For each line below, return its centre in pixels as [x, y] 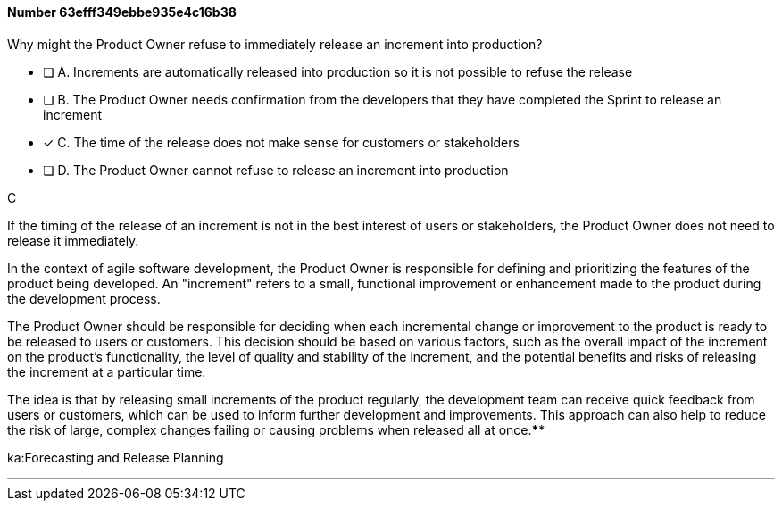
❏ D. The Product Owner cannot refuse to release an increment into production [276, 170]
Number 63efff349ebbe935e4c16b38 [122, 12]
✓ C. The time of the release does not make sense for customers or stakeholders [281, 142]
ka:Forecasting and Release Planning [116, 457]
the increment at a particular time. [107, 371]
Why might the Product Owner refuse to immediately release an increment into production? [275, 44]
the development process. [84, 298]
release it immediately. [73, 240]
